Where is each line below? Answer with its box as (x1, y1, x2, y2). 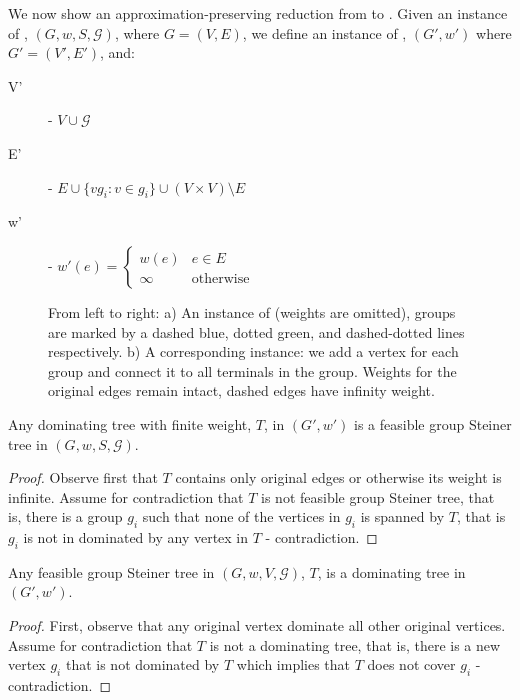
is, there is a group (8, 506, 123, 527)
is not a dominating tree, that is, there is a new (209, 634, 501, 655)
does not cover (367, 654, 456, 675)
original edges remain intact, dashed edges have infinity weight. (48, 380, 435, 401)
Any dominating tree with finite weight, (8, 413, 252, 434)
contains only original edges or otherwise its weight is (175, 467, 502, 488)
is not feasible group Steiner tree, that (261, 486, 495, 507)
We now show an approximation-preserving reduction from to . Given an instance (8, 3, 508, 23)
